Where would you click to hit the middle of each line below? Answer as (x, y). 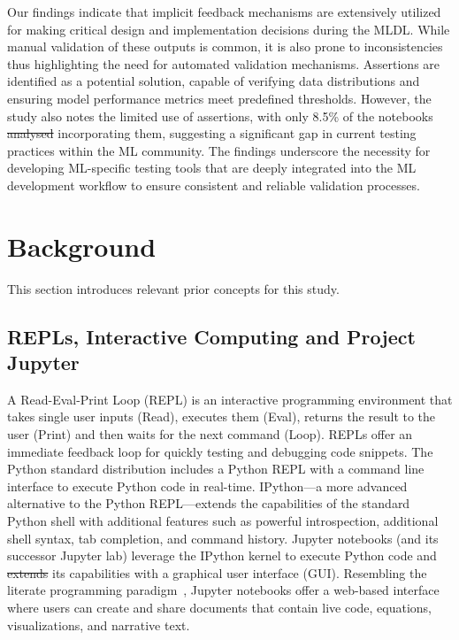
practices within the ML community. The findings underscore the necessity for (219, 150)
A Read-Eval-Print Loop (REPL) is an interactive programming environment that (230, 399)
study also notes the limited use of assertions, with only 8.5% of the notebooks (220, 116)
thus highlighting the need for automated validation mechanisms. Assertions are (224, 63)
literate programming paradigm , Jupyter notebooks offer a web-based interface (223, 590)
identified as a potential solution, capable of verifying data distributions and (214, 81)
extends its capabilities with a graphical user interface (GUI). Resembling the (217, 572)
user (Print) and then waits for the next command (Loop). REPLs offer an (210, 434)
